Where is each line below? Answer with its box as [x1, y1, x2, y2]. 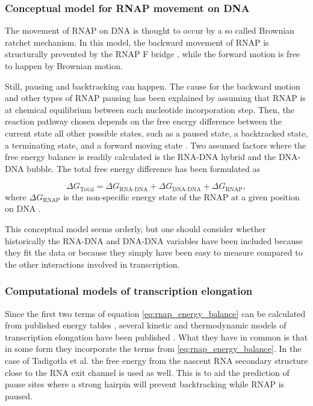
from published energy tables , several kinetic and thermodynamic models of [5, 319, 287, 331]
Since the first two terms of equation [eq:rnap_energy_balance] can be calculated [5, 307, 306, 319]
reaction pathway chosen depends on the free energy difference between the [5, 115, 282, 128]
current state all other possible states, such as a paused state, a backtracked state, [5, 126, 308, 139]
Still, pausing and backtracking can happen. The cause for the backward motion [5, 79, 300, 92]
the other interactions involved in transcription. [5, 257, 180, 270]
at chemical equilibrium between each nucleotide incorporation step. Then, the [5, 103, 294, 115]
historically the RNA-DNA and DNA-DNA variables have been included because [5, 234, 303, 247]
